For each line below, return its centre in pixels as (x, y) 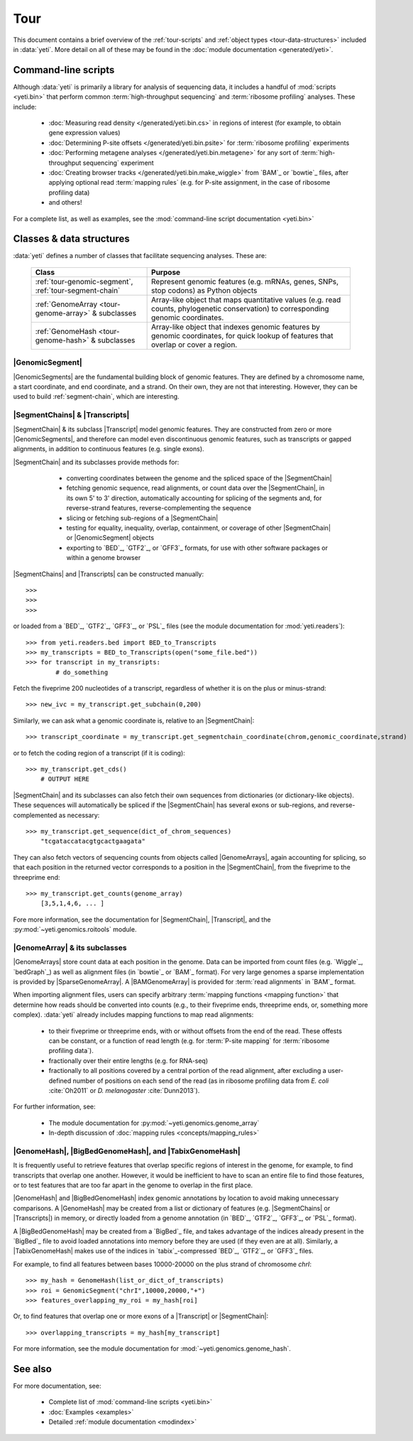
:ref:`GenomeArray (66, 304)
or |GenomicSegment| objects (110, 538)
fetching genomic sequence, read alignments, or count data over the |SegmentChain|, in (196, 488)
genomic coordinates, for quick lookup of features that (242, 335)
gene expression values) (84, 133)
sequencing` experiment (118, 163)
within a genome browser (104, 558)
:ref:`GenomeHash (66, 331)
